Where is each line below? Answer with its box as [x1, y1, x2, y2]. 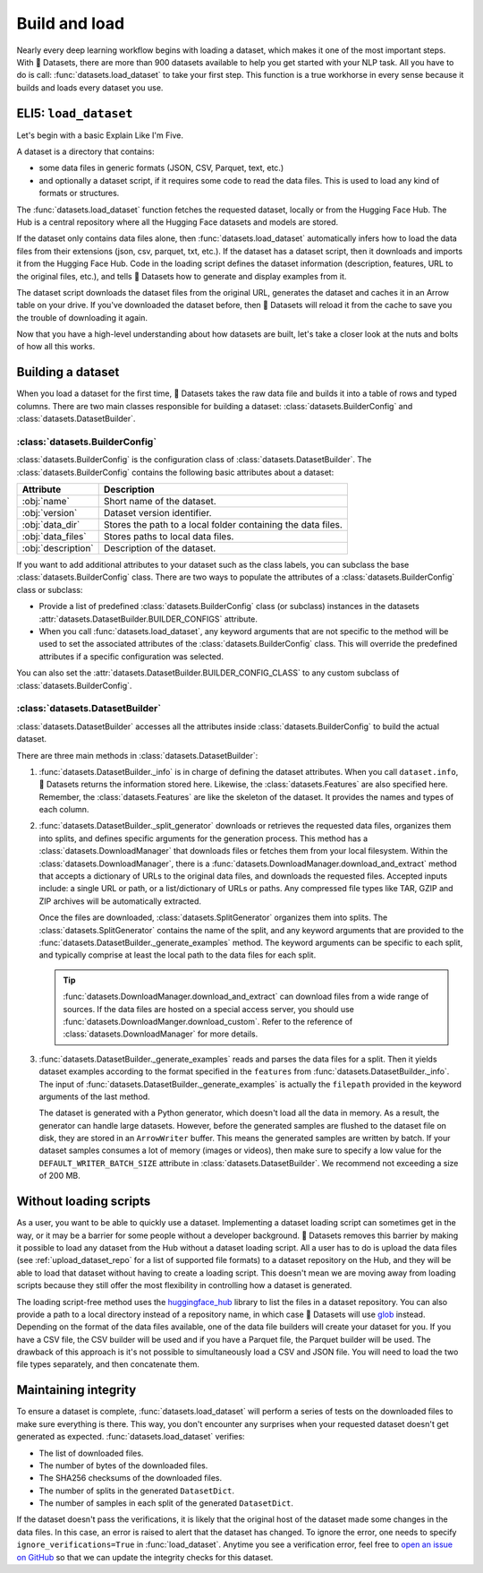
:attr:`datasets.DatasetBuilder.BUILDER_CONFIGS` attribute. [38, 614, 258, 624]
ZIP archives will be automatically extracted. [38, 896, 201, 907]
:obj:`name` [21, 495, 71, 508]
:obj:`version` [21, 507, 78, 520]
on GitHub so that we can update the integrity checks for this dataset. [16, 1552, 274, 1562]
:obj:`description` [21, 542, 94, 554]
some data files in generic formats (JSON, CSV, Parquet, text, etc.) [38, 162, 284, 174]
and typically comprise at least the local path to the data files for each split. [38, 950, 317, 960]
